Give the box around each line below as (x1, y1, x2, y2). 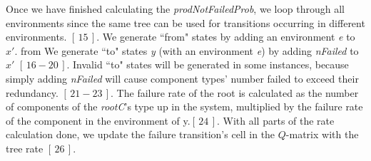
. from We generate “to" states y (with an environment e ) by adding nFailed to (14, 43, 359, 58)
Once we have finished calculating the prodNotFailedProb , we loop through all (6, 1, 345, 16)
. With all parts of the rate (216, 113, 335, 128)
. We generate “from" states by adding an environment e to (96, 29, 355, 44)
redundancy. (6, 85, 59, 100)
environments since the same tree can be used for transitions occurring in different (6, 15, 365, 30)
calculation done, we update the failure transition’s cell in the (6, 127, 275, 142)
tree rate (6, 140, 44, 155)
